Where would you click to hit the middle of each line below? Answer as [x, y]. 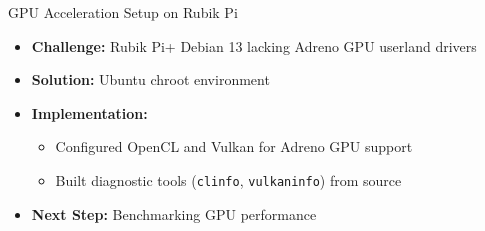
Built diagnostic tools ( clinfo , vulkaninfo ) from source [228, 179]
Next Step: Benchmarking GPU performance [174, 213]
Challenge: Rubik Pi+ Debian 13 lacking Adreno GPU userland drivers [254, 45]
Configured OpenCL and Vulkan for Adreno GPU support [234, 146]
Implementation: [89, 112]
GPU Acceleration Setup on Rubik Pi [123, 12]
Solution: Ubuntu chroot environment [150, 79]
